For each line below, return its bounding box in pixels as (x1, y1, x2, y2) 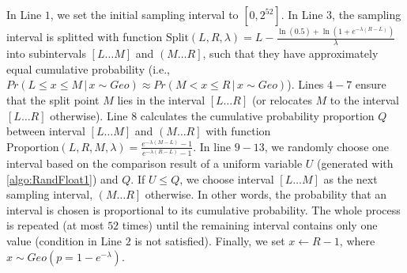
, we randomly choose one (264, 138, 390, 154)
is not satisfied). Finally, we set (134, 233, 285, 249)
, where (339, 233, 375, 249)
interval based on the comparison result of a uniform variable (6, 155, 303, 172)
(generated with (317, 155, 394, 172)
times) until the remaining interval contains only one (122, 217, 378, 233)
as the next (323, 170, 378, 187)
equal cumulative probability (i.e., (6, 60, 170, 77)
